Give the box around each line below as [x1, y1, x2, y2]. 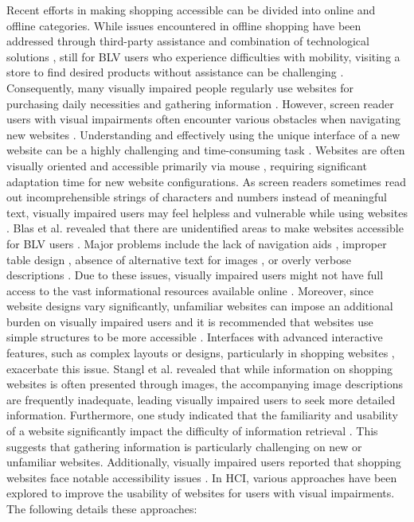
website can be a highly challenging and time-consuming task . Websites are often [6, 142, 405, 158]
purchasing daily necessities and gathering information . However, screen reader [6, 95, 394, 111]
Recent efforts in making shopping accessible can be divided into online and [6, 2, 376, 18]
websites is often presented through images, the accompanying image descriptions [6, 376, 404, 392]
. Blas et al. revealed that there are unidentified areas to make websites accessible [6, 220, 404, 236]
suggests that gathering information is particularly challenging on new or [6, 438, 362, 454]
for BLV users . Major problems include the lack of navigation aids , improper [6, 235, 387, 251]
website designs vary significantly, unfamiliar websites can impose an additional [6, 298, 393, 314]
